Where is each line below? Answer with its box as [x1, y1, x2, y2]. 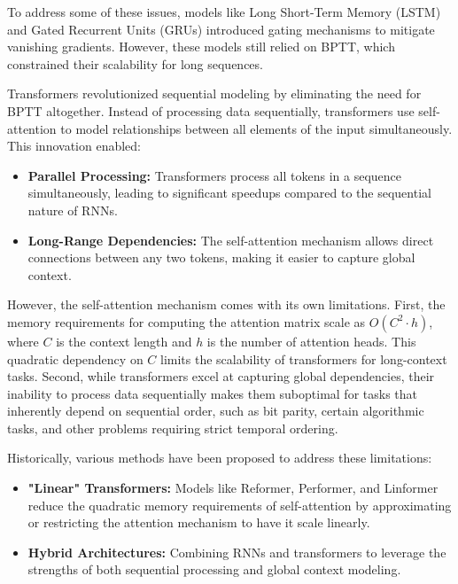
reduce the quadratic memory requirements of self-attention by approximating [27, 495, 452, 514]
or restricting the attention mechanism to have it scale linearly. [27, 513, 370, 532]
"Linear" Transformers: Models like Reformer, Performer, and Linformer [27, 479, 439, 497]
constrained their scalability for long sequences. [7, 54, 263, 73]
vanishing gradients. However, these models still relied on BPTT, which [7, 37, 395, 56]
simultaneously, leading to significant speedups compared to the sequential [27, 183, 431, 202]
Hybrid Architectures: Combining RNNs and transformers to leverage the [27, 542, 446, 561]
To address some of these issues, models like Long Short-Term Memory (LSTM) [7, 3, 441, 20]
